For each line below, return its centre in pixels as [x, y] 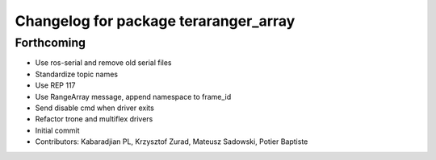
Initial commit [57, 130]
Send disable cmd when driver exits [95, 108]
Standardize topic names [77, 74]
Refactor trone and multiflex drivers [94, 119]
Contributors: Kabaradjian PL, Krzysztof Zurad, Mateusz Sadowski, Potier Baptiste [172, 142]
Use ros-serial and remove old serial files [103, 63]
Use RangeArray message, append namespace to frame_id [133, 96]
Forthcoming [50, 43]
